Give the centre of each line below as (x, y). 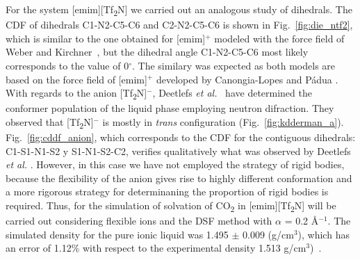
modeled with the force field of (279, 38)
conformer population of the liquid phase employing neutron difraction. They (170, 108)
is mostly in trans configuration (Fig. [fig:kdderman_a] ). (223, 121)
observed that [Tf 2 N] (50, 122)
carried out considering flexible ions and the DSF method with (139, 221)
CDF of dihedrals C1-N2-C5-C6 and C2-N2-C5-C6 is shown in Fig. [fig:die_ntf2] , (179, 25)
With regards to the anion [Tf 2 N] (76, 94)
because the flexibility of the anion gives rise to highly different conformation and (179, 178)
